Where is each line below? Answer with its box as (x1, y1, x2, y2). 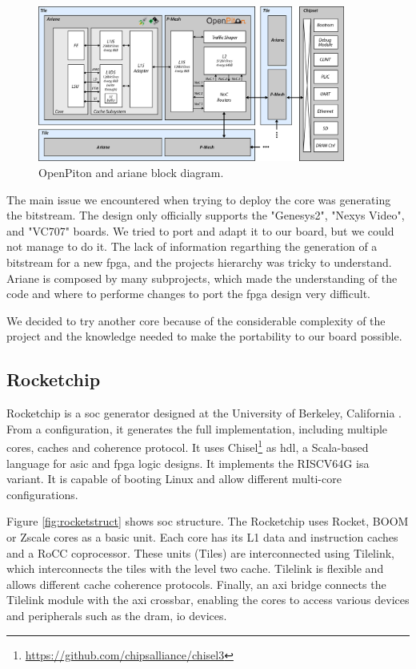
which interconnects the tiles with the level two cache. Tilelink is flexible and (6, 560, 384, 577)
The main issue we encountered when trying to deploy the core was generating (6, 191, 391, 208)
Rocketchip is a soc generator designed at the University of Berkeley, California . (6, 405, 402, 421)
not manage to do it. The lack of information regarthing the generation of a (6, 238, 378, 255)
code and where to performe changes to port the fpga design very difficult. (6, 285, 370, 302)
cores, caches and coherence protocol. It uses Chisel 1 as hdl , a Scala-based (6, 437, 369, 455)
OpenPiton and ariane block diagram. (38, 163, 224, 180)
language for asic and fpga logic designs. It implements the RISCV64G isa (6, 454, 370, 471)
